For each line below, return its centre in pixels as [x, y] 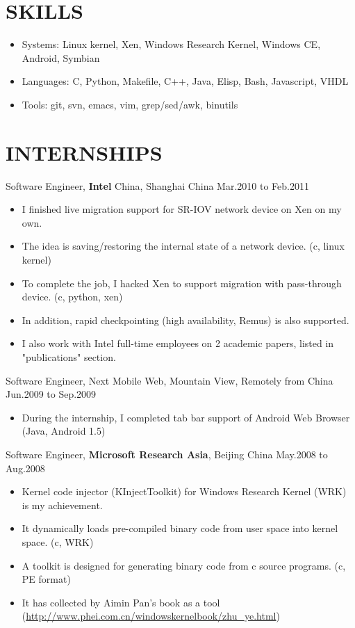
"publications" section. [69, 356]
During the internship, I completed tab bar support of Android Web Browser [186, 417]
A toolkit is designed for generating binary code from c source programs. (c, [184, 565]
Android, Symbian [61, 57]
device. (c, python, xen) [72, 297]
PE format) [46, 579]
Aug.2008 [25, 468]
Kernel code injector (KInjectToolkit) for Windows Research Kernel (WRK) [184, 491]
